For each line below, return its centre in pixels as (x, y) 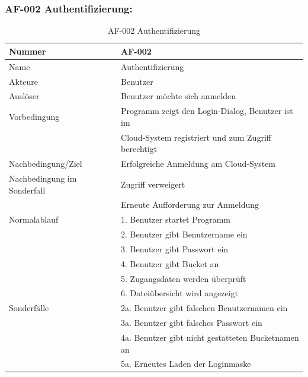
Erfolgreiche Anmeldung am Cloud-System (198, 164)
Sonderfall (27, 190)
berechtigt (139, 149)
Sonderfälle (29, 308)
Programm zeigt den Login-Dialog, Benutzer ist (207, 111)
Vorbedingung (34, 116)
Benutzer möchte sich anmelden (179, 96)
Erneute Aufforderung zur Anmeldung (190, 205)
